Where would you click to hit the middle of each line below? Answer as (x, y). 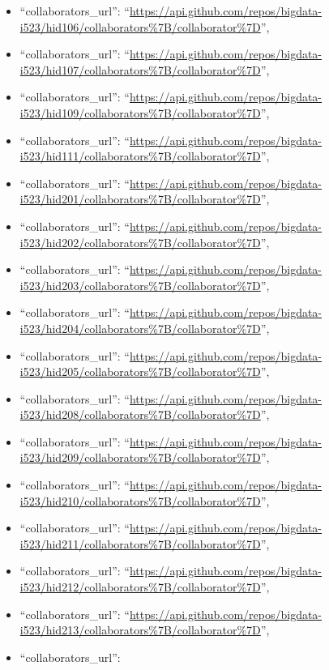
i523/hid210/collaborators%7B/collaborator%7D (140, 500)
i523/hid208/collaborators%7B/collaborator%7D (140, 414)
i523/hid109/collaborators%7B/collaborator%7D (140, 112)
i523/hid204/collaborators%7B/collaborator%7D (140, 328)
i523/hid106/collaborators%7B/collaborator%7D (140, 26)
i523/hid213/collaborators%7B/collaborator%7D (140, 630)
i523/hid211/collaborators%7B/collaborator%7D (140, 543)
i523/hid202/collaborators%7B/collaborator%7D (140, 242)
